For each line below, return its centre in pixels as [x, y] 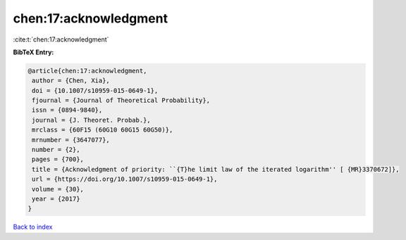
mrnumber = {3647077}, [71, 140]
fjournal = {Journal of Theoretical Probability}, [121, 101]
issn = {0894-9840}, [67, 110]
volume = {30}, [58, 189]
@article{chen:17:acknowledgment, [87, 71]
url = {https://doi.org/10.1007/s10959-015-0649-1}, [125, 179]
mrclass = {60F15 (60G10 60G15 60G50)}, [103, 130]
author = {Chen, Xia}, [71, 81]
